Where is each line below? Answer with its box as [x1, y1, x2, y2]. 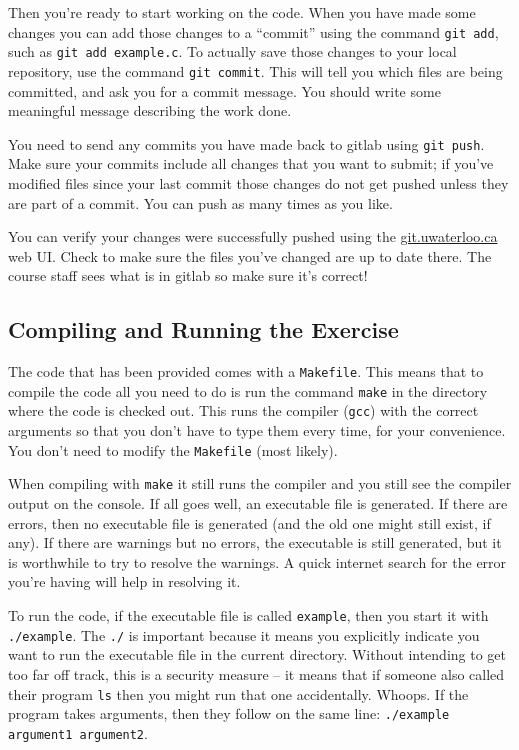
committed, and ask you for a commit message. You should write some [8, 80, 441, 101]
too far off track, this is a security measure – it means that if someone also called [8, 663, 505, 684]
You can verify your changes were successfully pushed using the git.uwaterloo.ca [8, 226, 498, 247]
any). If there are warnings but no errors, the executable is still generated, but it [8, 532, 502, 553]
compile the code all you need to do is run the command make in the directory [8, 380, 488, 401]
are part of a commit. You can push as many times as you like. [8, 192, 393, 213]
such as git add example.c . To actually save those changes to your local [8, 41, 457, 62]
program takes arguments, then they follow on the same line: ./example [8, 703, 450, 724]
